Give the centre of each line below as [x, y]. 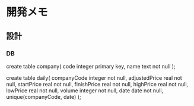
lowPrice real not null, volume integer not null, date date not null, [85, 91]
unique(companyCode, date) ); [44, 96]
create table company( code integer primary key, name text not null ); [91, 66]
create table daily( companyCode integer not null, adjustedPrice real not [94, 77]
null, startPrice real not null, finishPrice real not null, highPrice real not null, [97, 84]
